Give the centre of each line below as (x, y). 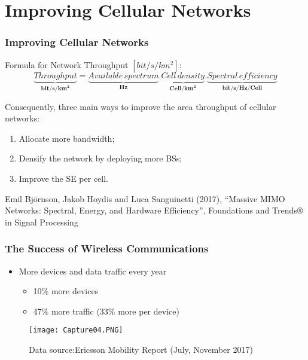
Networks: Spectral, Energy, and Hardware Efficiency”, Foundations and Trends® (154, 210)
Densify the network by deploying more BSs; (100, 158)
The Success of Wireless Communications (107, 248)
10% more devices (66, 291)
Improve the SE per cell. (64, 178)
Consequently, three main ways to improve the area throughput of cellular (141, 106)
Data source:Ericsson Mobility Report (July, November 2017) (141, 349)
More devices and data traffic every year (93, 271)
